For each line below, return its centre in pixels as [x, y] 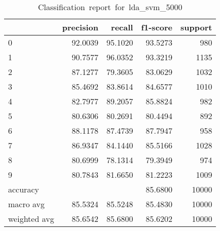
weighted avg [31, 219]
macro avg [27, 204]
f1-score [157, 27]
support [196, 27]
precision [80, 27]
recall [122, 27]
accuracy [24, 189]
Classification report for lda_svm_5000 [110, 7]
